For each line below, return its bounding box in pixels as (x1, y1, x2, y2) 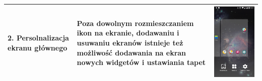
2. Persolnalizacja (8, 32, 69, 43)
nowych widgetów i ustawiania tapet (77, 57, 206, 67)
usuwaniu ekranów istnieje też (77, 37, 183, 47)
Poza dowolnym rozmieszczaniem (77, 17, 194, 28)
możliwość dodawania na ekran (77, 47, 186, 57)
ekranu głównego (8, 42, 68, 52)
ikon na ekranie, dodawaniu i (77, 27, 179, 38)
